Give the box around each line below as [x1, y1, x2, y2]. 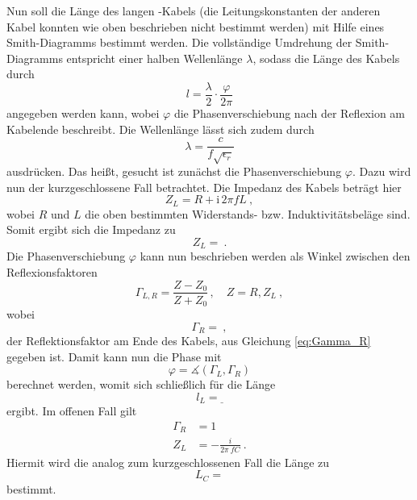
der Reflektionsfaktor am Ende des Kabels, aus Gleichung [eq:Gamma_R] [6, 332, 371, 349]
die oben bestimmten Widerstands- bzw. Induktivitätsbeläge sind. [85, 205, 411, 222]
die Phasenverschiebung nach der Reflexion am [173, 105, 405, 122]
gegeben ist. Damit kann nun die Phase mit [6, 348, 222, 365]
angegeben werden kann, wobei [6, 105, 160, 122]
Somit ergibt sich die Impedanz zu [6, 221, 176, 238]
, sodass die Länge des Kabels [252, 49, 400, 66]
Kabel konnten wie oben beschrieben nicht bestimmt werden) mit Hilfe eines [6, 18, 385, 35]
